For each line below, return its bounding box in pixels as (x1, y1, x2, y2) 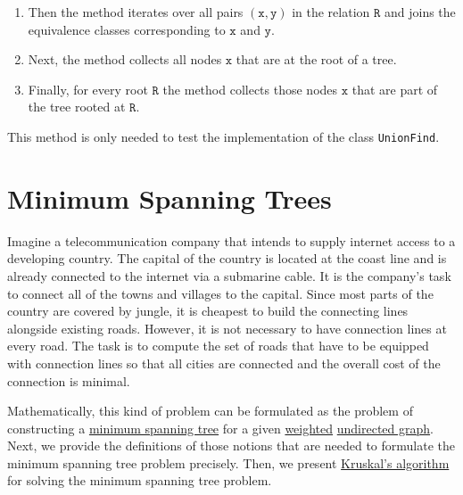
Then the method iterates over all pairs (28, 3, 244, 21)
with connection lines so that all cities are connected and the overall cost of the (7, 353, 441, 372)
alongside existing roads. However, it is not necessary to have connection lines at (7, 318, 447, 337)
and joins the (384, 3, 456, 21)
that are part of (351, 79, 438, 98)
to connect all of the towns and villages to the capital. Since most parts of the (7, 284, 434, 302)
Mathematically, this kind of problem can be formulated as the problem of (7, 401, 413, 420)
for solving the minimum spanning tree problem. (7, 471, 272, 490)
